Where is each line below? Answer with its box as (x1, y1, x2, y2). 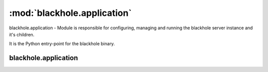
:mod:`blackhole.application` (9, 7, 132, 18)
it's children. (9, 31, 35, 37)
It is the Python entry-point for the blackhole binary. (9, 41, 115, 47)
